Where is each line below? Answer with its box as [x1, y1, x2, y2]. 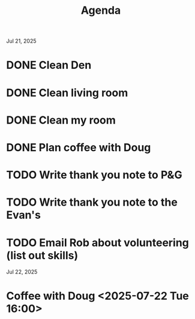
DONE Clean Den [6, 58, 92, 72]
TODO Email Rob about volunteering [6, 236, 189, 249]
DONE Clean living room [6, 86, 128, 100]
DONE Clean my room [6, 113, 116, 127]
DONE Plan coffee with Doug [6, 140, 151, 154]
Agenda [80, 4, 121, 17]
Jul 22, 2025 [6, 268, 38, 276]
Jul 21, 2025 [6, 37, 37, 45]
